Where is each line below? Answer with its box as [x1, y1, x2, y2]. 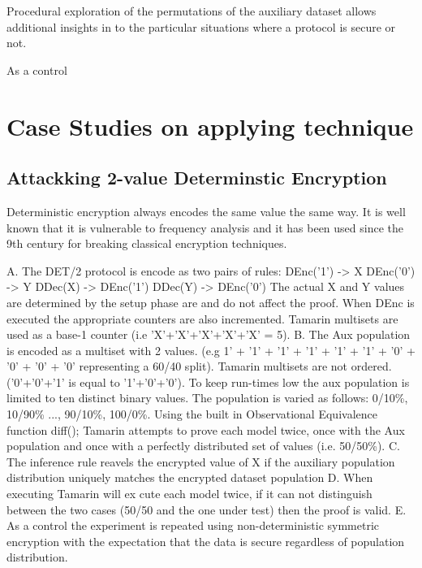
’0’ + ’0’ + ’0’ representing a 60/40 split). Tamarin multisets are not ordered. [6, 358, 392, 375]
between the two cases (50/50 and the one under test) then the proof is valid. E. [6, 501, 407, 518]
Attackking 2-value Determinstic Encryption [6, 165, 387, 190]
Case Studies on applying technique [6, 109, 414, 142]
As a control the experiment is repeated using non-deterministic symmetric [6, 517, 380, 534]
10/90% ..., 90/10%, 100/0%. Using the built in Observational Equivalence [6, 405, 377, 423]
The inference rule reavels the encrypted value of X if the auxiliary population [6, 453, 395, 470]
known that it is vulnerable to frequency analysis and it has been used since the [6, 219, 403, 236]
